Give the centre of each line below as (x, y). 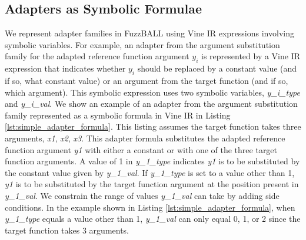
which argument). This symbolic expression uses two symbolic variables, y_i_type (152, 92)
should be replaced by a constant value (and (217, 68)
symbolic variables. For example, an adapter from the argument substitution (142, 44)
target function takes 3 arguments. (67, 230)
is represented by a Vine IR (251, 56)
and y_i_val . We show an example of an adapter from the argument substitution (151, 104)
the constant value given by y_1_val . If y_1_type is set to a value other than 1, (150, 172)
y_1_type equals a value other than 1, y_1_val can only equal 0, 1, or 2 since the (153, 219)
